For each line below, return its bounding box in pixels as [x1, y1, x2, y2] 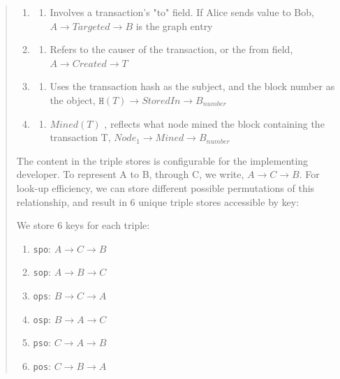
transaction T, [50, 130, 111, 144]
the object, [50, 92, 96, 107]
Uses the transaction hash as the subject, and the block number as [50, 79, 335, 94]
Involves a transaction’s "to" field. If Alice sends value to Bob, [50, 5, 314, 19]
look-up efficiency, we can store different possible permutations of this [16, 180, 315, 195]
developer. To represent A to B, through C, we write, [16, 167, 244, 181]
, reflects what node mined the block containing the [104, 116, 325, 131]
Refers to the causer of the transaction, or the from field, [50, 42, 293, 57]
